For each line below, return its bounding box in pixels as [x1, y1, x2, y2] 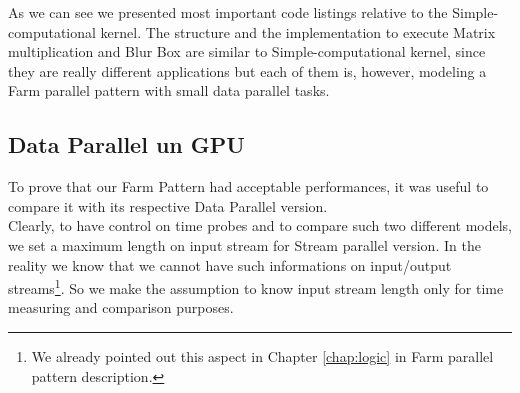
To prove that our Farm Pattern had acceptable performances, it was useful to [8, 176, 489, 197]
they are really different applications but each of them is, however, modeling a [8, 60, 487, 81]
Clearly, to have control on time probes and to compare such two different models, [8, 215, 512, 236]
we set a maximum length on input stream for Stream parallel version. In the [8, 234, 481, 255]
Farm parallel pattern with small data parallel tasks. [8, 80, 330, 101]
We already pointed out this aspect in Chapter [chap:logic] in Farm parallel [31, 345, 494, 366]
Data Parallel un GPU [8, 129, 245, 160]
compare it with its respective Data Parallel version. [8, 195, 328, 216]
